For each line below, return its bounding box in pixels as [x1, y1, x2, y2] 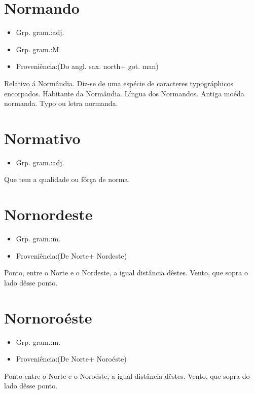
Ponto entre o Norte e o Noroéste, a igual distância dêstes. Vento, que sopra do [4, 370, 250, 381]
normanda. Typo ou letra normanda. [4, 98, 118, 109]
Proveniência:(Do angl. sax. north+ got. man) [16, 61, 159, 71]
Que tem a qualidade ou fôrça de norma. [4, 174, 130, 185]
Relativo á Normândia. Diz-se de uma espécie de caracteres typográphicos [4, 78, 233, 88]
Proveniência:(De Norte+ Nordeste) [16, 250, 127, 261]
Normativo [4, 127, 81, 148]
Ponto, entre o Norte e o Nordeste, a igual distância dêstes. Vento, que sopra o [4, 267, 248, 278]
